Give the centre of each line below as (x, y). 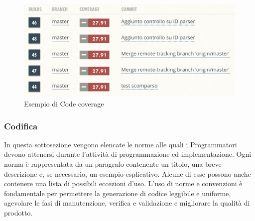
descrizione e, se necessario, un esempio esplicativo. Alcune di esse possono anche (127, 173)
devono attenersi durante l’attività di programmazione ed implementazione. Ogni (128, 154)
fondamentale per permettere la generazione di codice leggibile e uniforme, (118, 193)
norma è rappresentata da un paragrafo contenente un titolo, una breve (113, 164)
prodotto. (18, 213)
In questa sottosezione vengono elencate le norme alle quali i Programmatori (121, 144)
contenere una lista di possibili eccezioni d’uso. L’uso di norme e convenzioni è (123, 183)
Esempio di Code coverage (64, 104)
